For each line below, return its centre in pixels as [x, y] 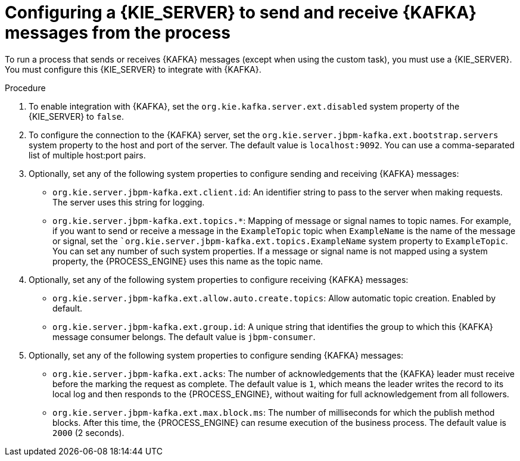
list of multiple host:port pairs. [87, 155]
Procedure [25, 88]
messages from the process [118, 33]
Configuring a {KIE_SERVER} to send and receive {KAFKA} [241, 13]
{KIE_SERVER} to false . [77, 116]
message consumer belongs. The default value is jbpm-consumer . [184, 337]
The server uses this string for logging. [129, 202]
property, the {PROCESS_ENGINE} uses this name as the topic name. [188, 261]
